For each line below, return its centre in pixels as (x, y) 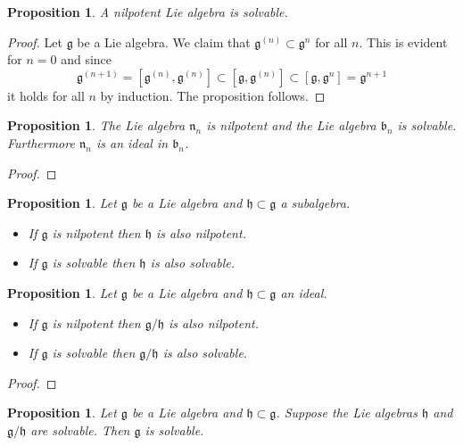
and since (87, 59)
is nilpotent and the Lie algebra (291, 125)
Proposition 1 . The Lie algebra (96, 125)
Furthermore (41, 142)
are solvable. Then (80, 429)
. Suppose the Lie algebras (347, 413)
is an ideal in (132, 142)
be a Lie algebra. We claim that (164, 41)
